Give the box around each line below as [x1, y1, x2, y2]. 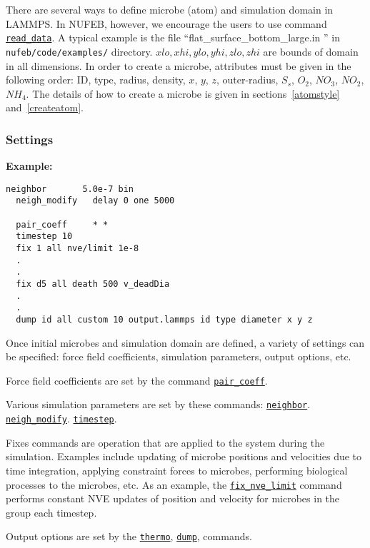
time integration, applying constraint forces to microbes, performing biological [6, 462, 348, 477]
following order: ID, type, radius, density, [6, 72, 186, 87]
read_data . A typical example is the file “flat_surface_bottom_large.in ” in [6, 30, 340, 45]
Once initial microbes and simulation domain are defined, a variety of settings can [6, 335, 365, 350]
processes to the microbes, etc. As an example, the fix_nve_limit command [6, 477, 342, 492]
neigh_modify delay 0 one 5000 [16, 196, 175, 206]
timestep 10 [16, 231, 73, 242]
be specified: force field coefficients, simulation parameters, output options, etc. [6, 349, 351, 364]
